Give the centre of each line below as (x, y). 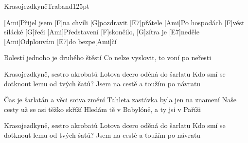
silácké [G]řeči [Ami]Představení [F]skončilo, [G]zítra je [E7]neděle (102, 32)
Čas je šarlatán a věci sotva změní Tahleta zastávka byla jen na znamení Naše (120, 100)
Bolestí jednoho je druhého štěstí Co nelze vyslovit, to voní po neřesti (108, 57)
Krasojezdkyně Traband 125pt (47, 6)
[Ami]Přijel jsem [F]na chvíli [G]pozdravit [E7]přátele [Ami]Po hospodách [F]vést (124, 22)
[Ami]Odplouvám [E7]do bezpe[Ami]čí (60, 41)
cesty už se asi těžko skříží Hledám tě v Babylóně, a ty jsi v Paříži (102, 109)
